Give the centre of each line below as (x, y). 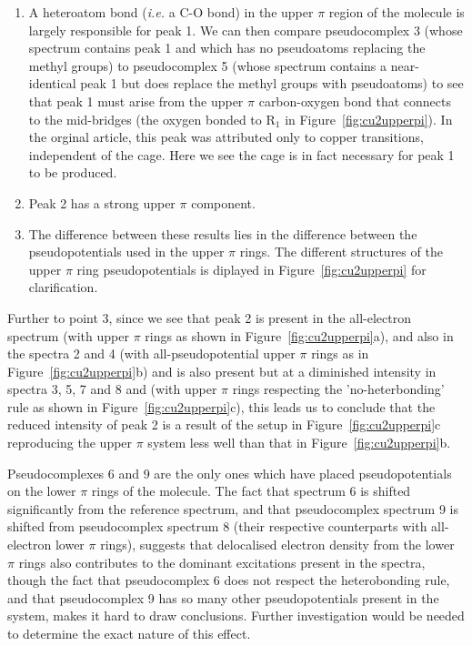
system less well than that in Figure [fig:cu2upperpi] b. (299, 443)
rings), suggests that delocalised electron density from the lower (277, 545)
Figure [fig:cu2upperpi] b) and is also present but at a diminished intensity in (222, 371)
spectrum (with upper (68, 335)
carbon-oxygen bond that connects (355, 101)
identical (52, 83)
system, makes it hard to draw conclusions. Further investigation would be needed (236, 616)
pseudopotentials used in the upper (126, 252)
